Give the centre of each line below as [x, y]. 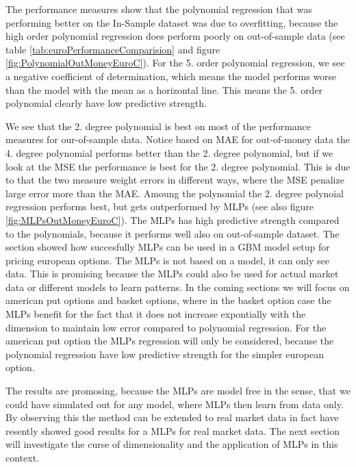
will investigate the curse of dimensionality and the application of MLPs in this [172, 444]
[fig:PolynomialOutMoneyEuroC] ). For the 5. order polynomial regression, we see [175, 63]
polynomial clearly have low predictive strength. [106, 103]
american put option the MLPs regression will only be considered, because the [170, 341]
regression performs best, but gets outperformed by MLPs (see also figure [160, 206]
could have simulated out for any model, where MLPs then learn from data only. [175, 404]
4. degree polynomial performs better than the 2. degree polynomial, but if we [169, 152]
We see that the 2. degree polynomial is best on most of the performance [158, 126]
